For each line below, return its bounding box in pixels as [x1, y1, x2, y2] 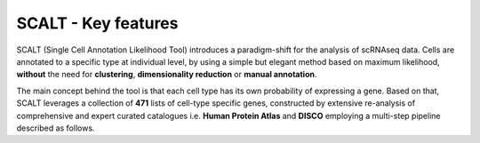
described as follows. [16, 123, 95, 133]
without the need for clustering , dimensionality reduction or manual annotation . [16, 69, 317, 80]
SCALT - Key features [16, 13, 179, 33]
